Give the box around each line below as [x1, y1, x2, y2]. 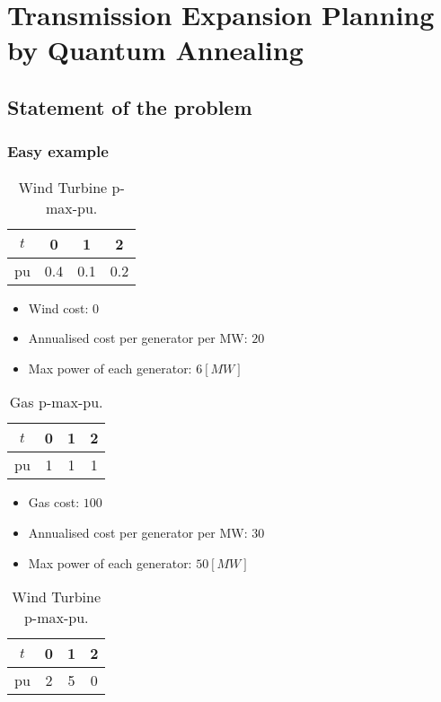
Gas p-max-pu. [9, 391, 103, 413]
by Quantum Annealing [7, 31, 304, 68]
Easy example [7, 140, 109, 162]
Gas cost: [28, 493, 80, 512]
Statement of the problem [7, 92, 252, 120]
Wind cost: [28, 298, 89, 317]
